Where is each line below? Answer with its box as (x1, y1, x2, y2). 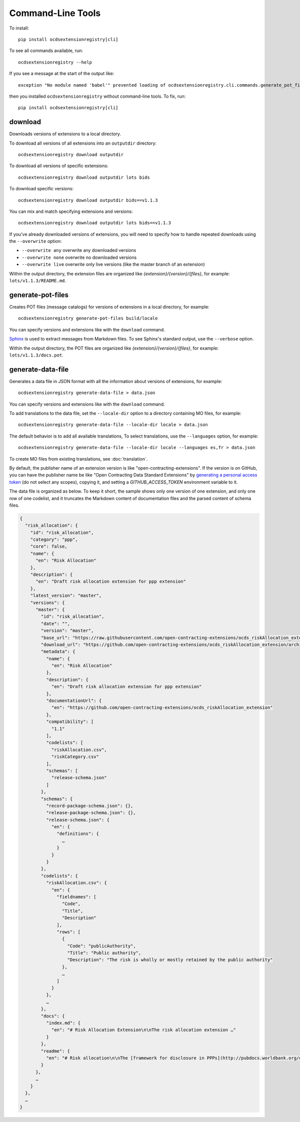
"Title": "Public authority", (67, 950, 141, 956)
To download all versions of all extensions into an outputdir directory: (9, 140, 157, 146)
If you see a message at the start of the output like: (9, 71, 114, 77)
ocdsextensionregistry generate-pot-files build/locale (18, 315, 158, 321)
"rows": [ (56, 929, 81, 935)
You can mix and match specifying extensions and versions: (9, 208, 133, 214)
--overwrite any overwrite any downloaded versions (21, 247, 136, 253)
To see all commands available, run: (9, 48, 83, 54)
